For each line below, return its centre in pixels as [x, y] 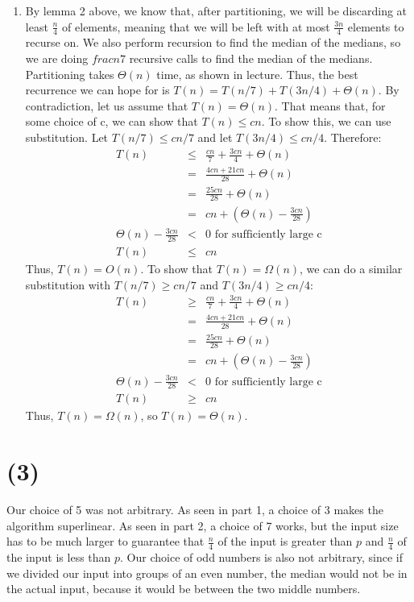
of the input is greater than [285, 541]
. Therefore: [353, 137]
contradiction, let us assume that [107, 105]
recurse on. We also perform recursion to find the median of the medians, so [213, 42]
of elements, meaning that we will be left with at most [196, 26]
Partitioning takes [70, 74]
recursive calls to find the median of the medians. [251, 58]
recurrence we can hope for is [97, 90]
